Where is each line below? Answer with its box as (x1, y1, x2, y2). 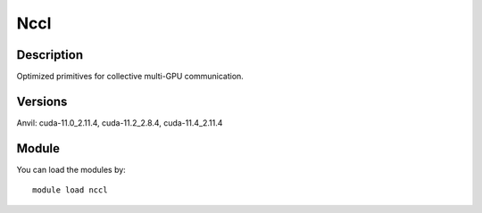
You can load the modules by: (16, 164, 127, 175)
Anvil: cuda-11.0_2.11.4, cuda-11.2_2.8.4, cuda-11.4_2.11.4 (16, 117, 223, 128)
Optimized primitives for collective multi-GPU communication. (16, 71, 245, 82)
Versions (16, 94, 68, 109)
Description (16, 47, 84, 62)
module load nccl (32, 185, 108, 195)
